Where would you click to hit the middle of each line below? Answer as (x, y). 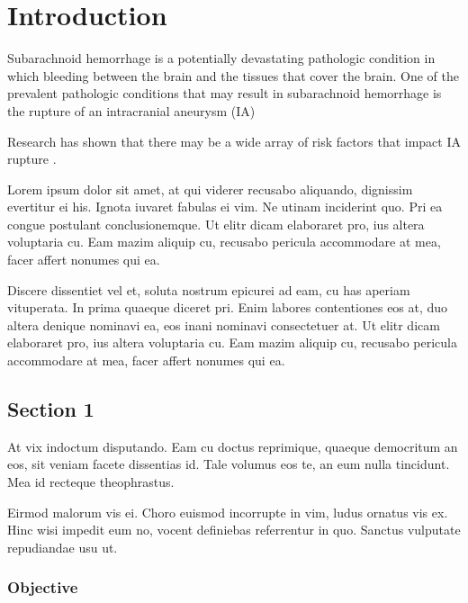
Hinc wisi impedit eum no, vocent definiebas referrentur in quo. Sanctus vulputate (234, 530)
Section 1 (51, 409)
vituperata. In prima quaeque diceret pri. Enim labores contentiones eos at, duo (228, 307)
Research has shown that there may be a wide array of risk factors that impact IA (234, 141)
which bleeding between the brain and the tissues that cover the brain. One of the (234, 75)
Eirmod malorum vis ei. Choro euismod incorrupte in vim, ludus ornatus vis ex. (228, 512)
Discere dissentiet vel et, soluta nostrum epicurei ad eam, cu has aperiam (209, 289)
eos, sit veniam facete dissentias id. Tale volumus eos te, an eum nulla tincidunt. (229, 464)
